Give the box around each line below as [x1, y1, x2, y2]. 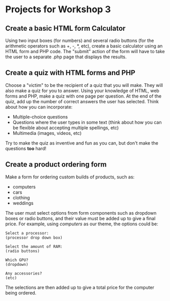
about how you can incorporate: [5, 104, 73, 110]
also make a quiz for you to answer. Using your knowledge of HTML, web [5, 87, 160, 94]
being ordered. [5, 290, 37, 296]
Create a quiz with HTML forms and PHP [5, 68, 135, 77]
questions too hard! [5, 145, 47, 151]
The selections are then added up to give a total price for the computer [5, 284, 155, 290]
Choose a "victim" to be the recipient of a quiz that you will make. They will [5, 82, 163, 88]
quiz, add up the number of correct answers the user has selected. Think [5, 98, 159, 104]
